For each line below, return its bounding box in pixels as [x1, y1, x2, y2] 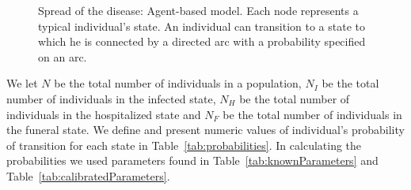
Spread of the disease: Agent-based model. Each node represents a [38, 2, 359, 18]
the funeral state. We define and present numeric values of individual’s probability [6, 121, 405, 138]
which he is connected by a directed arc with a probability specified [38, 33, 366, 50]
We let [6, 75, 38, 91]
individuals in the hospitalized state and [6, 106, 201, 122]
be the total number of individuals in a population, [54, 75, 302, 91]
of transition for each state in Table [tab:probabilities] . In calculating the [6, 136, 362, 153]
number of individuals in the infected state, [6, 90, 216, 106]
